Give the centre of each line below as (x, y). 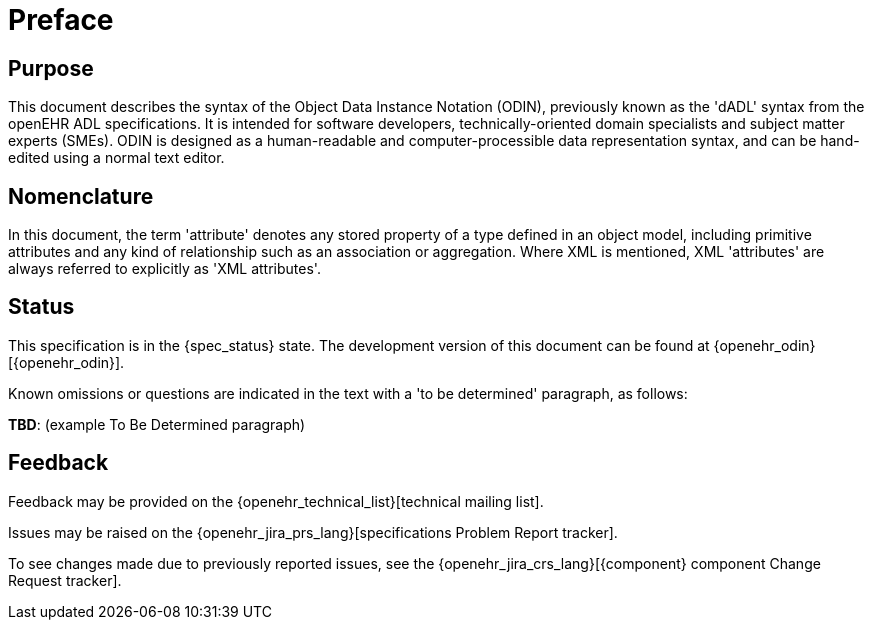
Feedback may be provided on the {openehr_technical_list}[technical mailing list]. (276, 501)
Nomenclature (81, 196)
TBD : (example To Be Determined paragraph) (157, 424)
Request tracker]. (65, 580)
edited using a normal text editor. (116, 158)
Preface (61, 20)
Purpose (51, 68)
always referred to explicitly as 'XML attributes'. (164, 269)
